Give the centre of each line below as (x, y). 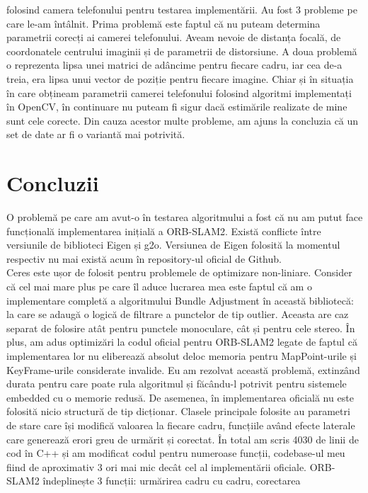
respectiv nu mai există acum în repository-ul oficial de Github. (144, 258)
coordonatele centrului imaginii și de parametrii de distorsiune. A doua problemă (182, 51)
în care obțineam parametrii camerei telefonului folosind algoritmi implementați (179, 92)
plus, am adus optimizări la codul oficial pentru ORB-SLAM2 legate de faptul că (182, 342)
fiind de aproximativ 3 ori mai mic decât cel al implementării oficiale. (156, 466)
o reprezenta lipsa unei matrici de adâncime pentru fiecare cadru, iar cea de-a (174, 65)
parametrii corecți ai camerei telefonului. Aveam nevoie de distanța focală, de (174, 37)
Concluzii (53, 183)
